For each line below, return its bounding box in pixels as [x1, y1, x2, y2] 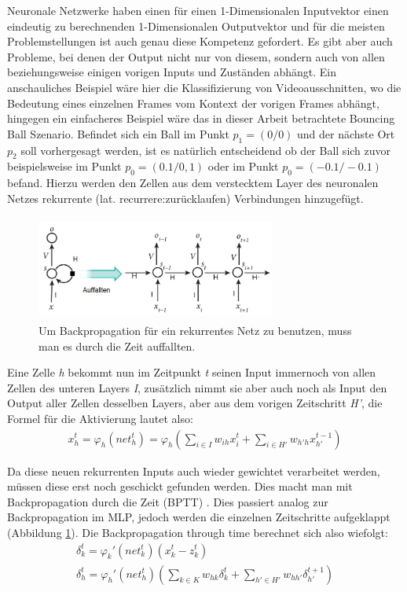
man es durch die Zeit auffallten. [38, 337, 196, 354]
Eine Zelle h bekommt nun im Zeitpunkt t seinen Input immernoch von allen [7, 364, 376, 381]
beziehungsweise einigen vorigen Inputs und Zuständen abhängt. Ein [7, 64, 337, 80]
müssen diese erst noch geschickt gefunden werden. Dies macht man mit [7, 478, 353, 495]
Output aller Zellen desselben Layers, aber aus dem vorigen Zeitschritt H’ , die [7, 395, 383, 411]
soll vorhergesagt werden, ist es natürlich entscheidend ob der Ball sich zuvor [20, 142, 391, 158]
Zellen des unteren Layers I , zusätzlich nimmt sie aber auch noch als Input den [7, 379, 387, 395]
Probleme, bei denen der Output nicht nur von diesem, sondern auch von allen [7, 48, 385, 64]
